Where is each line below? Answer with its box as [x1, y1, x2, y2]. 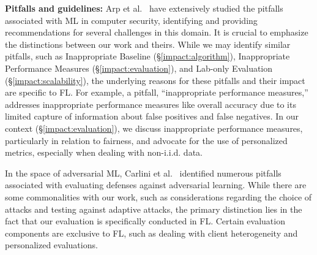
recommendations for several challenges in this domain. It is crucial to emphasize [5, 26, 308, 39]
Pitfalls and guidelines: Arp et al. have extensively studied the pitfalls [5, 2, 283, 14]
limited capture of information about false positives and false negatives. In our [5, 110, 299, 123]
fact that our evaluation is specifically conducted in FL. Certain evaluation [5, 215, 285, 227]
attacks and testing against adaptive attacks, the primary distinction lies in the [5, 202, 302, 215]
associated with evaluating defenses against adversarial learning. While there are [5, 178, 307, 191]
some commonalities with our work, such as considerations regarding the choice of [5, 190, 312, 203]
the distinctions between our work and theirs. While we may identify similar [5, 37, 291, 50]
